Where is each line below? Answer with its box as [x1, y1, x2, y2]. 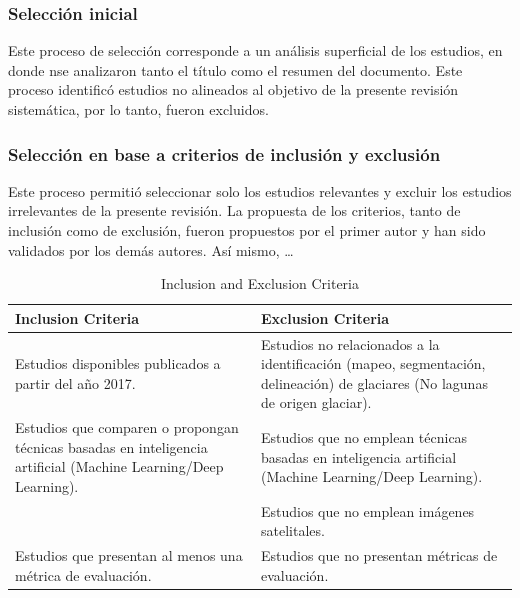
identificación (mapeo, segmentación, [260, 353, 486, 374]
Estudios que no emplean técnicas [260, 427, 468, 448]
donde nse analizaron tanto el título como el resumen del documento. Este [8, 59, 463, 80]
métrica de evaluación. [15, 564, 152, 585]
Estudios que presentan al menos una [15, 545, 243, 566]
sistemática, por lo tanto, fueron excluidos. [8, 99, 269, 119]
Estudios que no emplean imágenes [260, 500, 475, 521]
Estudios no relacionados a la [260, 333, 440, 354]
